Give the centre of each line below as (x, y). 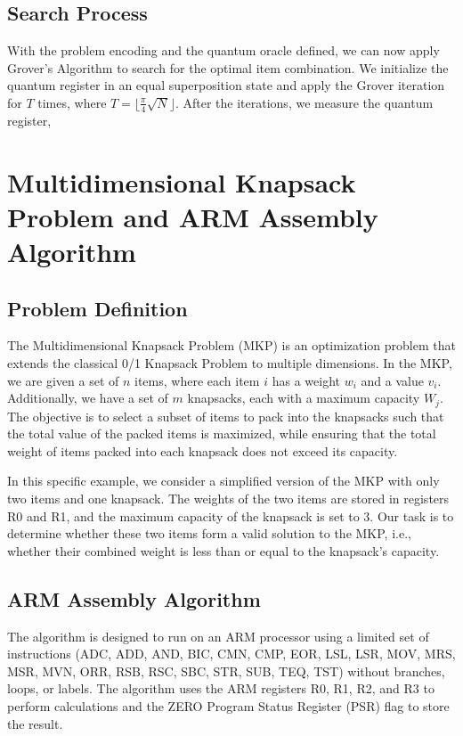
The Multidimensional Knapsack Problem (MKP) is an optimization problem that (231, 345)
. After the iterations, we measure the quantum (304, 102)
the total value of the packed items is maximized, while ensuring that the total (222, 433)
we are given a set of (63, 380)
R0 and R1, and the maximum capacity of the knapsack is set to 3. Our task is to (231, 515)
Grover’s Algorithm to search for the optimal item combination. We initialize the (228, 67)
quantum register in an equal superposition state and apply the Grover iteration (226, 85)
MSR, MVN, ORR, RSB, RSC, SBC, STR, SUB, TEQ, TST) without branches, (226, 671)
